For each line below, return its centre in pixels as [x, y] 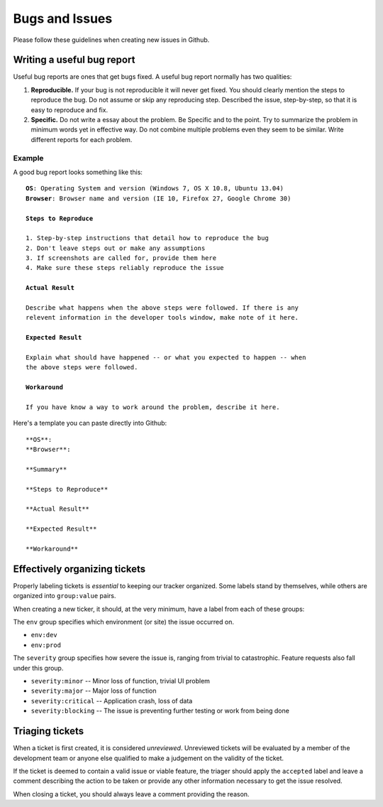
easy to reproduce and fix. [70, 109]
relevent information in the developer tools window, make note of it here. [162, 318]
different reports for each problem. [82, 139]
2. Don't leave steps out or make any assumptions [116, 248]
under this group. [38, 668]
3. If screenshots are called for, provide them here [121, 258]
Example [28, 158]
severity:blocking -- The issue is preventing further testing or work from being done [160, 711]
